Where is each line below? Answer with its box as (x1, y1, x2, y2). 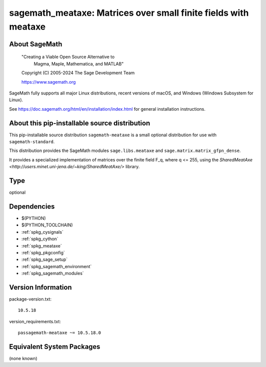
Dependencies (9, 202, 55, 211)
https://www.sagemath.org (21, 79, 76, 85)
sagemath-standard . (9, 139, 55, 145)
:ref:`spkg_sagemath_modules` (21, 271, 84, 276)
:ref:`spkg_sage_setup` (21, 256, 68, 263)
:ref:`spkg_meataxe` (21, 243, 62, 248)
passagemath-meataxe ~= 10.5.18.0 (18, 330, 101, 336)
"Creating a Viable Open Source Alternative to (21, 54, 115, 60)
